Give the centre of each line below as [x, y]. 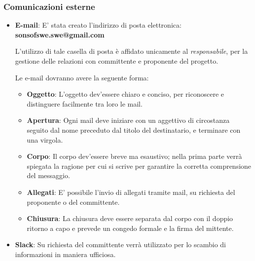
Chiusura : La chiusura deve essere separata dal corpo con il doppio [130, 218]
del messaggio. [48, 175]
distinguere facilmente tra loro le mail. [85, 103]
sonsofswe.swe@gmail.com [60, 34]
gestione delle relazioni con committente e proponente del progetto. [117, 61]
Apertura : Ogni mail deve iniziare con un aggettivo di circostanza [128, 120]
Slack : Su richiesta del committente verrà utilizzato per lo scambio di [120, 244]
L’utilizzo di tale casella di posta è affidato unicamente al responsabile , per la [131, 51]
